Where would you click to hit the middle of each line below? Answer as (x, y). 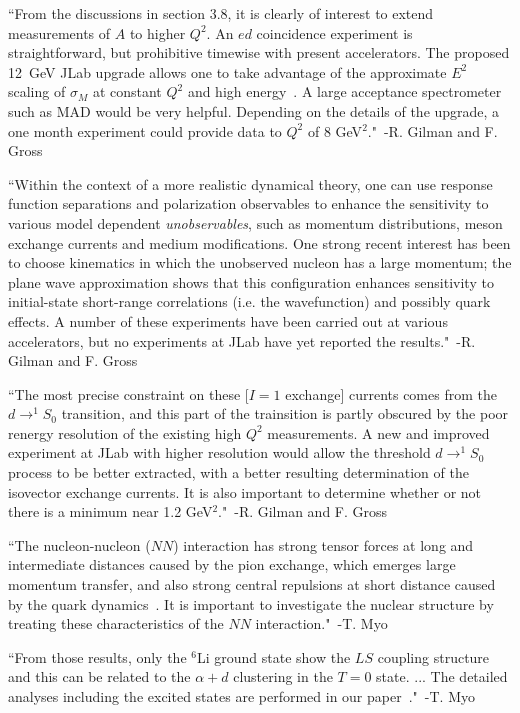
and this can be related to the (99, 676)
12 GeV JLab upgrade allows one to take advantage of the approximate (227, 71)
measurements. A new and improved (378, 432)
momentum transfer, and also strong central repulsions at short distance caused (252, 584)
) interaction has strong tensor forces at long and (323, 544)
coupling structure (433, 656)
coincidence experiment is (334, 32)
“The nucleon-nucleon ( (79, 544)
